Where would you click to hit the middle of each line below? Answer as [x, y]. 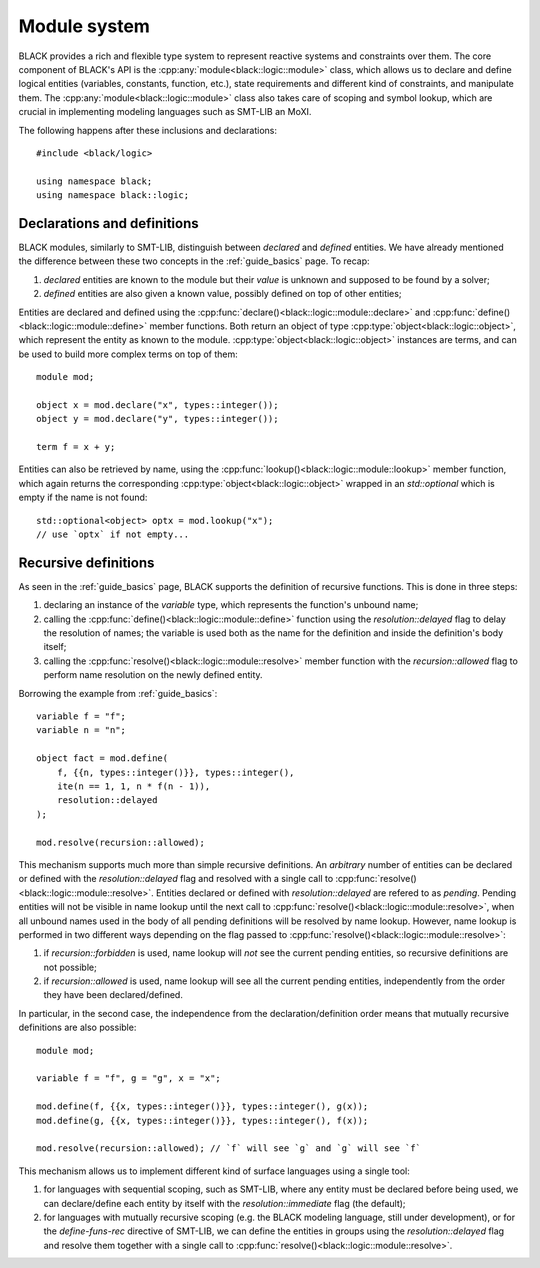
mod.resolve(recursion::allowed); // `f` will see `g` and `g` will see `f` [229, 1148]
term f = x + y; [76, 447]
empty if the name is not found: [83, 497]
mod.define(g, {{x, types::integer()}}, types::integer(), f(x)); [202, 1120]
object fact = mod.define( [102, 758]
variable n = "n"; [81, 730]
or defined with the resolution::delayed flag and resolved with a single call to [176, 879]
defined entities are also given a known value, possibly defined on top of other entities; [222, 294]
